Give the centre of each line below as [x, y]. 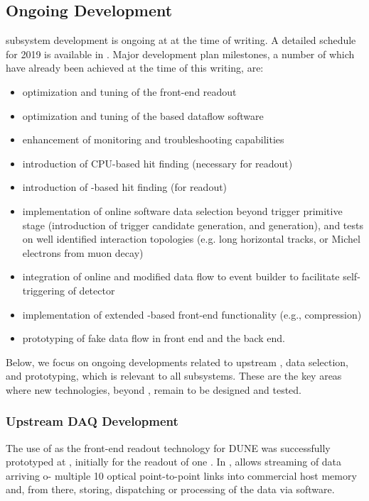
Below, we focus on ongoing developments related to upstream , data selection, [177, 362]
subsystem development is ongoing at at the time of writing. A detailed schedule [181, 40]
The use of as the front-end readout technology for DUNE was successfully [168, 447]
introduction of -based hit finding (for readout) [125, 187]
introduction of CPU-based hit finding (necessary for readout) [157, 163]
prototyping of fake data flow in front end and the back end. [154, 338]
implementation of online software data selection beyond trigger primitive [182, 210]
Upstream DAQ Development [92, 421]
